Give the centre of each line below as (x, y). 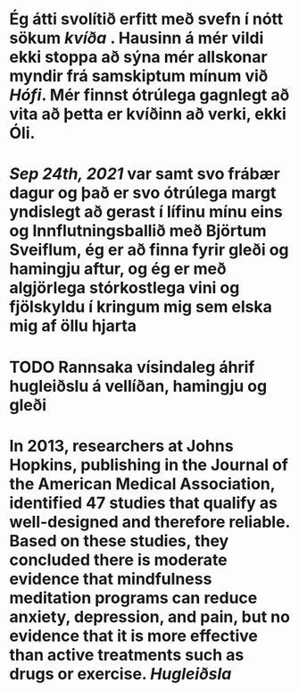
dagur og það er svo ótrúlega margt (143, 193)
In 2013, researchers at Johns (121, 446)
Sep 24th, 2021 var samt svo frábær (145, 174)
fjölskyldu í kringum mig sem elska (141, 307)
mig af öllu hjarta (73, 326)
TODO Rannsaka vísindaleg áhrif (132, 367)
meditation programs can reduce (133, 598)
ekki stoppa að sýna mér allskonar (138, 57)
